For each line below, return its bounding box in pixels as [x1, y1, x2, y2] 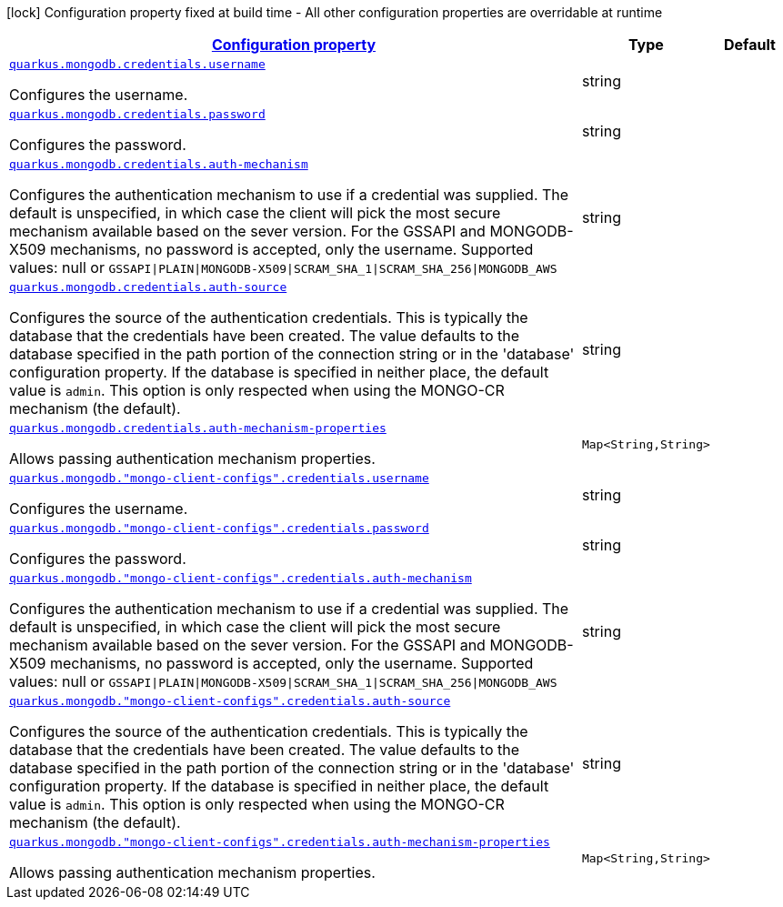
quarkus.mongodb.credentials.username [9, 57, 266, 71]
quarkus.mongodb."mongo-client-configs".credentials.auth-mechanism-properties [9, 835, 550, 849]
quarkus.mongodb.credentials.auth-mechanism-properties [9, 421, 386, 435]
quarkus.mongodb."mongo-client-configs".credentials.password [9, 521, 429, 535]
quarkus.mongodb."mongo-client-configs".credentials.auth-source [9, 694, 451, 708]
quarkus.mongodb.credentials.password [9, 107, 266, 121]
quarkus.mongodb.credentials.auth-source [9, 280, 287, 294]
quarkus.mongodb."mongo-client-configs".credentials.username [9, 471, 429, 485]
